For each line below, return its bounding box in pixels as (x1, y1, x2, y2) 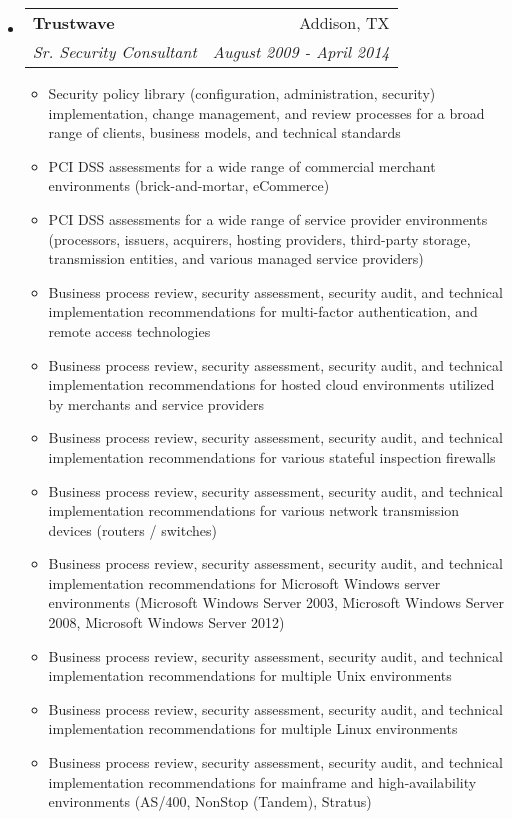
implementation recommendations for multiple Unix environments (48, 665, 452, 686)
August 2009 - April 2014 (212, 40, 390, 63)
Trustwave (32, 11, 115, 34)
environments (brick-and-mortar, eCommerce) (48, 175, 330, 196)
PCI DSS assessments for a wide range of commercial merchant (48, 155, 436, 176)
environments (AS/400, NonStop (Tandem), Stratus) (48, 791, 372, 812)
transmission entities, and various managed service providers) (48, 248, 424, 269)
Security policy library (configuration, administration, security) (48, 83, 436, 103)
